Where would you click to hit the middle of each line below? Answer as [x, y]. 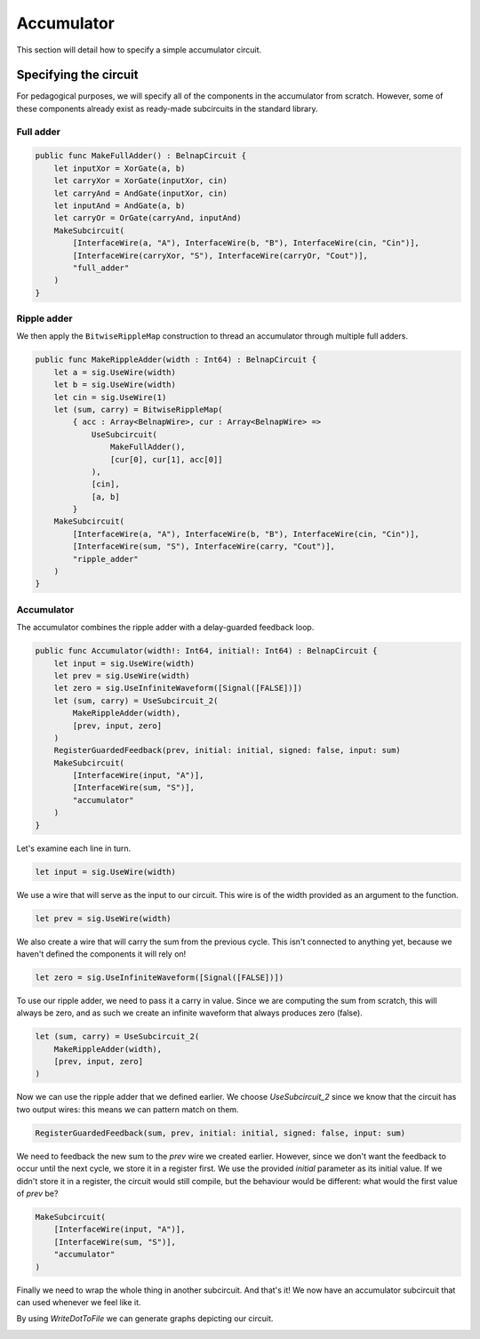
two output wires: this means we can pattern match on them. [128, 1109]
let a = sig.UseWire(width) [115, 372]
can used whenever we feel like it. [79, 1302]
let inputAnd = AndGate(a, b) [120, 205]
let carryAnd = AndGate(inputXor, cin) [141, 193]
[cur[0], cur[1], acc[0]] [166, 459]
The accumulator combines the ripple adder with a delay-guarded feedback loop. [165, 628]
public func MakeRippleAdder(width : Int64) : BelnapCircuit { [176, 360]
